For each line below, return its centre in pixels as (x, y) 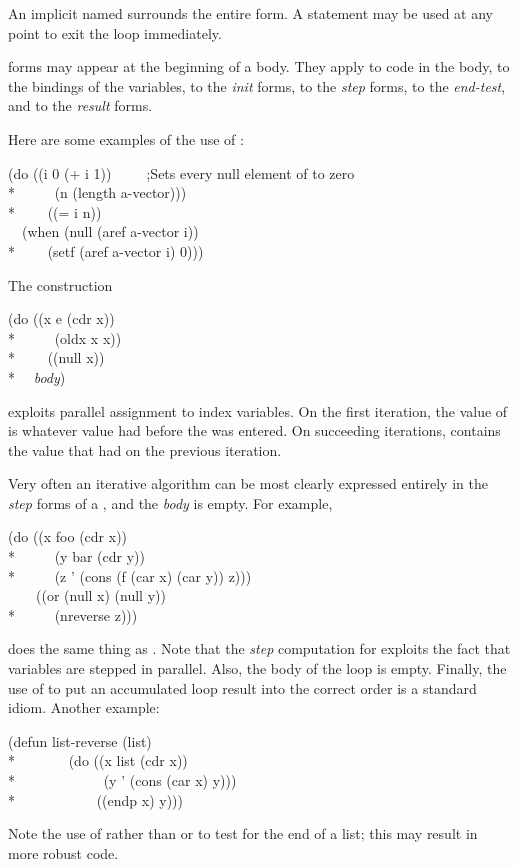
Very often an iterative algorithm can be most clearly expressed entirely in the (248, 483)
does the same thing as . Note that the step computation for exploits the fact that (259, 648)
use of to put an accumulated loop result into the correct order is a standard (242, 687)
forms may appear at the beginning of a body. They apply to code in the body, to (259, 66)
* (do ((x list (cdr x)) (98, 760)
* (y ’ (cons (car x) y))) (122, 780)
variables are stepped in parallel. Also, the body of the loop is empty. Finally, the (257, 668)
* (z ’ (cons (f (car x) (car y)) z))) (130, 575)
